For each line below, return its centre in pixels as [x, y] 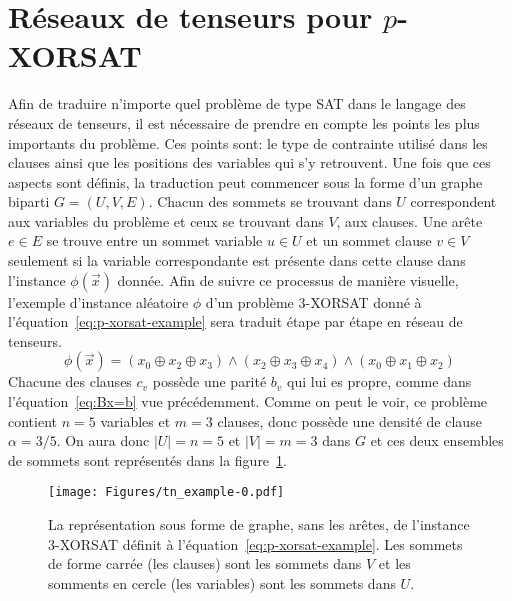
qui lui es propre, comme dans [379, 381]
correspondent [453, 201]
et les [394, 563]
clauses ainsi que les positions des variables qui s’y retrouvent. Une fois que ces [249, 162]
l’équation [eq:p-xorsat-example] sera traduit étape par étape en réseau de [235, 321]
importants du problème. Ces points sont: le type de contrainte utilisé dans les [248, 142]
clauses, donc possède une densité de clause [349, 420]
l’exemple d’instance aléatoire [98, 301]
